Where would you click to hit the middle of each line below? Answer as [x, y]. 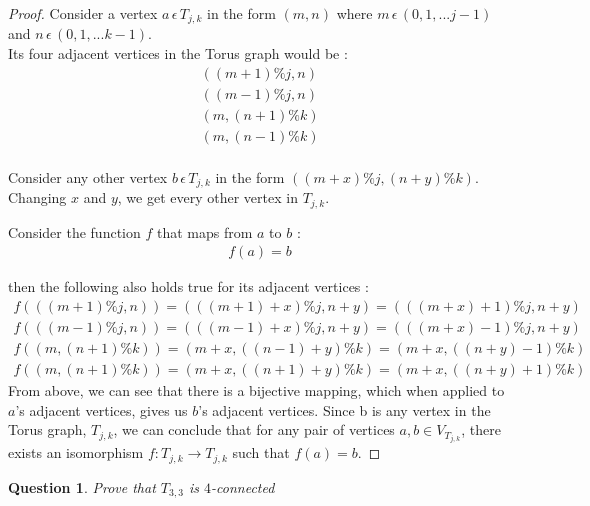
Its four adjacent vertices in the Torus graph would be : [178, 53]
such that [261, 452]
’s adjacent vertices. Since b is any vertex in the [344, 409]
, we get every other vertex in [207, 197]
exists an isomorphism [76, 452]
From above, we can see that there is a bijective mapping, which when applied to [256, 390]
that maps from [204, 231]
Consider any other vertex [88, 176]
